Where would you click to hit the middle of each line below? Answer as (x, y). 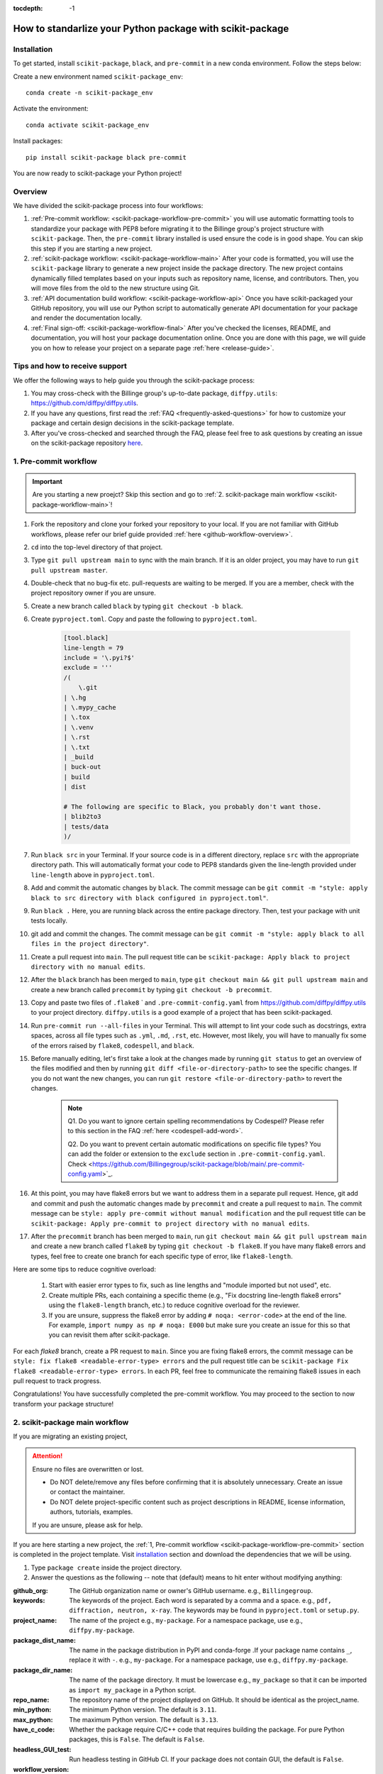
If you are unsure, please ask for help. (88, 1525)
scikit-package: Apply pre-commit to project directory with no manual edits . (170, 1223)
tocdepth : (28, 8)
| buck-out (82, 767)
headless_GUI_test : (42, 1749)
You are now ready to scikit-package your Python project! (98, 173)
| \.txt (77, 747)
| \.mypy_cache (90, 707)
